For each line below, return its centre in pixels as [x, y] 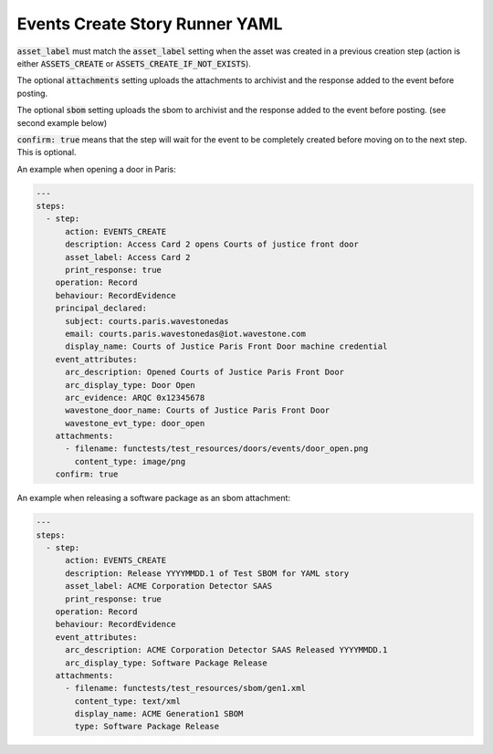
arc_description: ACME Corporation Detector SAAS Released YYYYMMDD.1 [226, 650]
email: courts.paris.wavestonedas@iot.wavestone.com [185, 334]
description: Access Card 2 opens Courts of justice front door [212, 245]
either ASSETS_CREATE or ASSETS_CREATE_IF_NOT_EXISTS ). [134, 63]
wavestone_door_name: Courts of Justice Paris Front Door [198, 410]
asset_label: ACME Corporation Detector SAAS [169, 586]
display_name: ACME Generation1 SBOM [159, 714]
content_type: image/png [130, 461]
